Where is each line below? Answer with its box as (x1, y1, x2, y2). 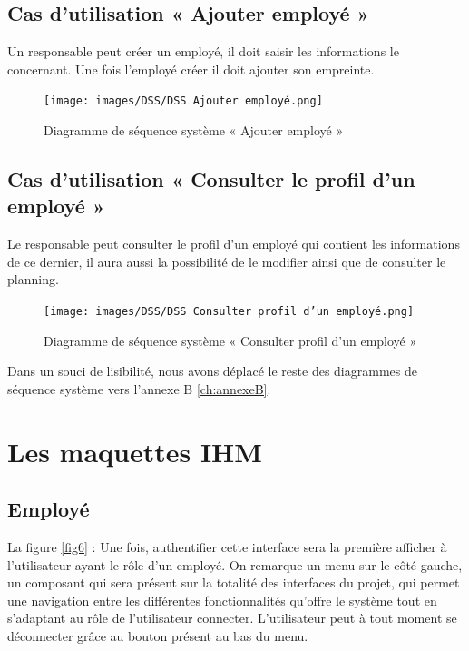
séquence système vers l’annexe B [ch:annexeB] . (7, 379, 271, 398)
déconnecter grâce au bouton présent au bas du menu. (7, 626, 308, 645)
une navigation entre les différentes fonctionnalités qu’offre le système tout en (7, 590, 437, 609)
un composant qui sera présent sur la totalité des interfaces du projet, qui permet (7, 573, 460, 592)
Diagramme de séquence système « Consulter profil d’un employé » (44, 330, 417, 350)
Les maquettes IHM (7, 432, 262, 469)
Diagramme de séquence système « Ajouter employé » (44, 121, 344, 140)
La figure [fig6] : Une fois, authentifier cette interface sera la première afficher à (7, 538, 447, 557)
